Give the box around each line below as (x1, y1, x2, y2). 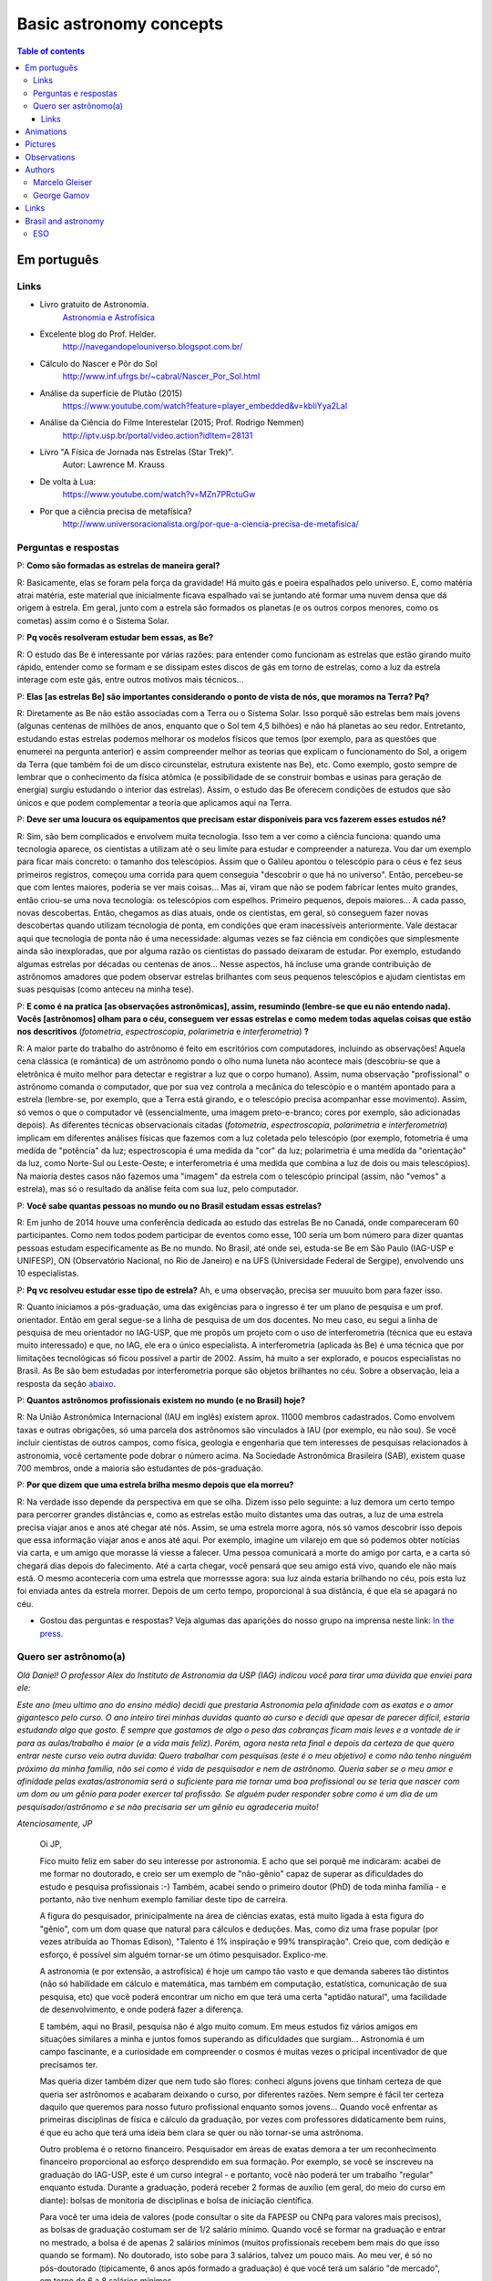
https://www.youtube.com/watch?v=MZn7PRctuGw (62, 489, 256, 500)
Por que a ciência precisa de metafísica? (39, 505, 192, 516)
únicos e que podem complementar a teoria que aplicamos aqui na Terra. (16, 797, 292, 807)
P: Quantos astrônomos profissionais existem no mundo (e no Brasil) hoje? (16, 1395, 305, 1405)
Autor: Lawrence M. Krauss (62, 459, 166, 470)
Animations (25, 126, 67, 137)
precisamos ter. (39, 2058, 98, 2070)
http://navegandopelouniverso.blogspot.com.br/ (62, 341, 243, 352)
